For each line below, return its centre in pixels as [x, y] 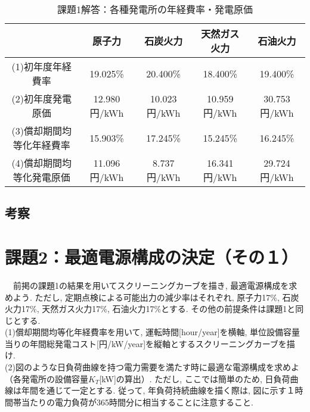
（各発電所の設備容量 [46, 378]
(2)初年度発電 [41, 99]
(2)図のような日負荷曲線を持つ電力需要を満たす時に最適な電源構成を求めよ [152, 367]
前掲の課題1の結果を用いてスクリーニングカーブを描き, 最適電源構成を [151, 285]
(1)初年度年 [37, 66]
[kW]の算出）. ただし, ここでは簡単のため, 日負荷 [195, 378]
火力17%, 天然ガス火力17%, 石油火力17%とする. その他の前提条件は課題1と [150, 309]
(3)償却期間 [37, 131]
